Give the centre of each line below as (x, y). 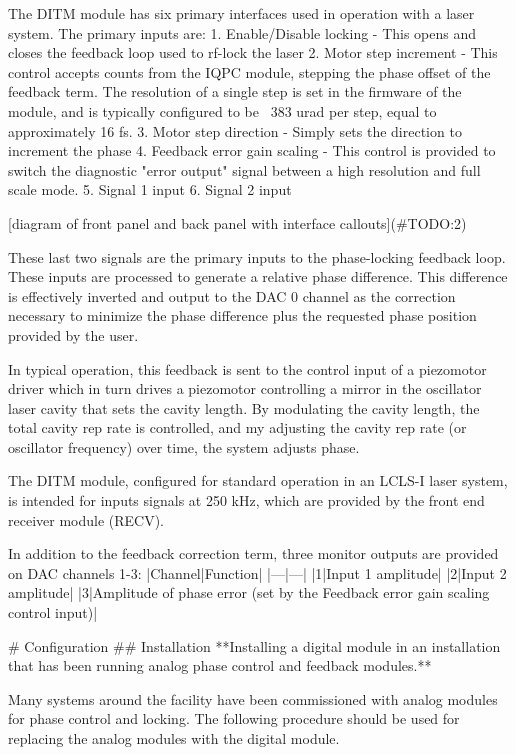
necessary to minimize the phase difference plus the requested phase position (242, 315)
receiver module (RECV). (86, 519)
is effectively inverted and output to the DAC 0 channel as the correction (232, 295)
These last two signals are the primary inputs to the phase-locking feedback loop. (257, 256)
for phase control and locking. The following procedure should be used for (234, 718)
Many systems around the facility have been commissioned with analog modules (253, 698)
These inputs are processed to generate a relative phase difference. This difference (258, 276)
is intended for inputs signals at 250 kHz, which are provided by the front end (246, 500)
